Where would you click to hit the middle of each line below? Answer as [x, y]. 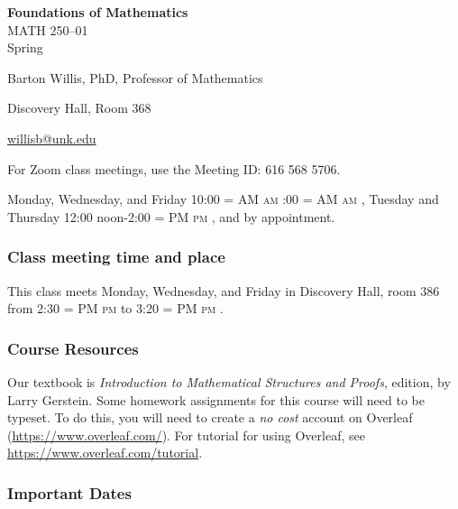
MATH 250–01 [48, 29]
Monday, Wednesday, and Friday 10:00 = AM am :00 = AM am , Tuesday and [223, 199]
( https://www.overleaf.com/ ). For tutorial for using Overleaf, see [186, 435]
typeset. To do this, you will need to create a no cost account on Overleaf [210, 417]
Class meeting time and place [116, 257]
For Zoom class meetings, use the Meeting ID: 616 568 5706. [174, 168]
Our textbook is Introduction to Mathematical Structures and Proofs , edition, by [229, 381]
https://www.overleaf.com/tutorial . [105, 453]
